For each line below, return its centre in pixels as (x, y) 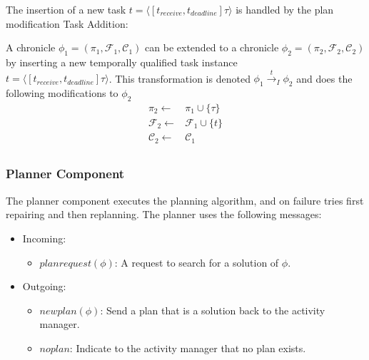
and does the (324, 78)
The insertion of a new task (66, 9)
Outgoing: (44, 286)
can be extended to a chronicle (212, 47)
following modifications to (62, 93)
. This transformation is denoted (180, 78)
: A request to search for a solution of (197, 262)
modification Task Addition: (67, 23)
